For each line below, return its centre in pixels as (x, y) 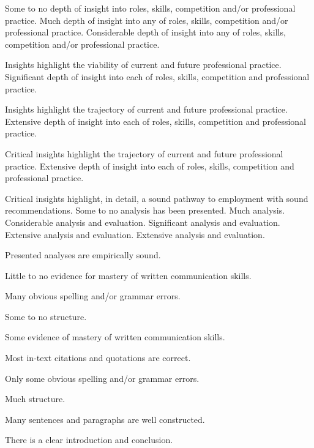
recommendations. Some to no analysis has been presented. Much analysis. (145, 210)
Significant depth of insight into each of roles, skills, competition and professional (157, 76)
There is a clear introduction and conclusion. (89, 440)
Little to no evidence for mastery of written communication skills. (128, 275)
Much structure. (35, 399)
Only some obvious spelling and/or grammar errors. (102, 378)
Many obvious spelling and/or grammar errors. (93, 296)
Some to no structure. (46, 316)
